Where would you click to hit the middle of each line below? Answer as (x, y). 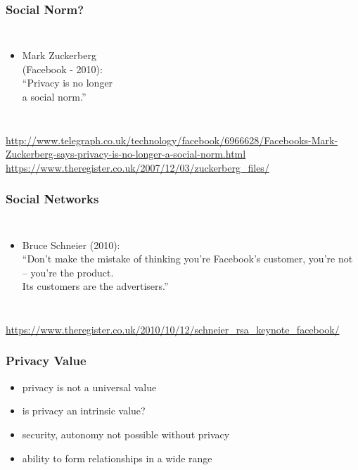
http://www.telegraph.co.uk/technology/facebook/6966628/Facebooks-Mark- (172, 140)
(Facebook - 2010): (62, 69)
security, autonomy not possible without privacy (126, 434)
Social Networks (52, 199)
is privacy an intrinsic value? (84, 411)
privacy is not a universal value (89, 387)
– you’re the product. (68, 272)
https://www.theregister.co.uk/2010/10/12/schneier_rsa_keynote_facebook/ (173, 329)
